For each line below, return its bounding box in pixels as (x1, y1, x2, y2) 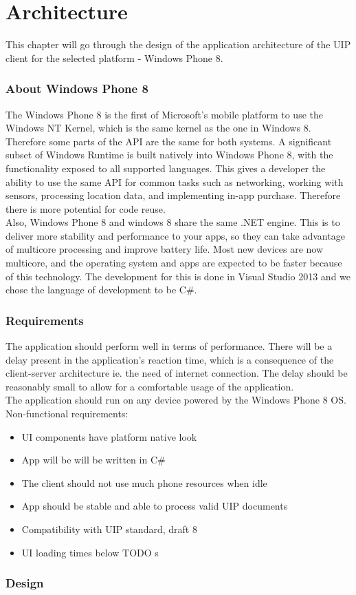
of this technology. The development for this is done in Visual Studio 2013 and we (5, 269, 351, 283)
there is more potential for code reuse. (5, 201, 166, 216)
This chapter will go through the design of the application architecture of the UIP (5, 37, 351, 52)
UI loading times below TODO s (21, 545, 159, 559)
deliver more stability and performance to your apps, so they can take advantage (5, 228, 345, 242)
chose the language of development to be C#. (5, 282, 197, 297)
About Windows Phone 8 (5, 80, 148, 97)
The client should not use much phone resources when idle (21, 475, 267, 490)
